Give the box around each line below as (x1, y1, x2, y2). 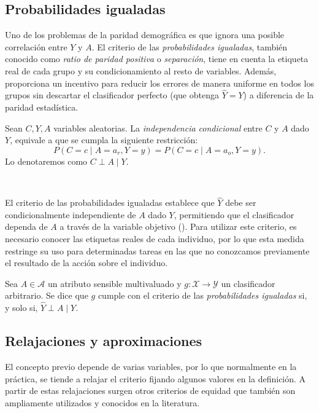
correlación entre (5, 40, 67, 53)
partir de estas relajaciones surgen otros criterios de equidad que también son (5, 384, 296, 397)
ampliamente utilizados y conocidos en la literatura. (5, 396, 200, 409)
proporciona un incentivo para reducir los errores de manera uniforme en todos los (5, 76, 314, 89)
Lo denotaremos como (5, 154, 88, 167)
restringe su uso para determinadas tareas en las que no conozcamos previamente (5, 244, 310, 257)
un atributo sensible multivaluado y (47, 277, 182, 289)
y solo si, (5, 301, 38, 314)
